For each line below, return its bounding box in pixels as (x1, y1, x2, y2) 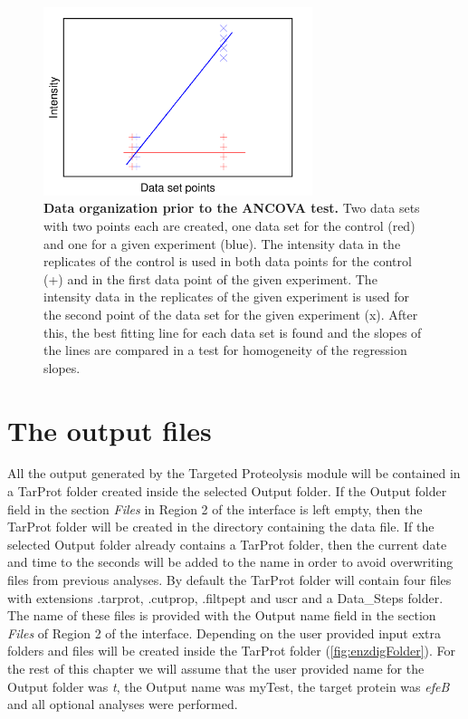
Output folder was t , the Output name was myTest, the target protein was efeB (7, 676, 450, 695)
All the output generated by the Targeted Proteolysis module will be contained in (7, 464, 461, 483)
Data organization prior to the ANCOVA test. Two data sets (43, 198, 420, 217)
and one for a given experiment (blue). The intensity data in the (43, 234, 401, 253)
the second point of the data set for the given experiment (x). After (43, 304, 418, 323)
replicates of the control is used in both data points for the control (43, 252, 412, 271)
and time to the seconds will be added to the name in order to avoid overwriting (7, 552, 454, 571)
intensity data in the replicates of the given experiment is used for (43, 287, 410, 306)
